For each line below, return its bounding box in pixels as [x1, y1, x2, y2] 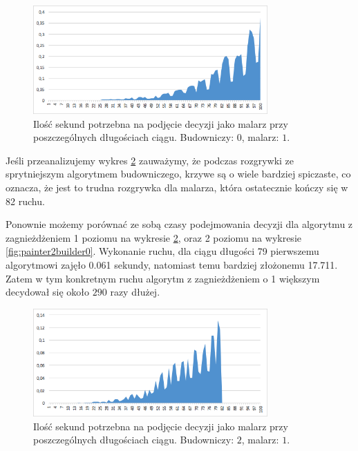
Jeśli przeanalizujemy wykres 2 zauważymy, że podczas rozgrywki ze [6, 153, 294, 167]
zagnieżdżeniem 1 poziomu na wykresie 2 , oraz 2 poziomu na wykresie [6, 230, 301, 244]
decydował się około [6, 285, 90, 299]
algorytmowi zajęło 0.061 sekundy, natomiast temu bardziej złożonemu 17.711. [6, 257, 338, 271]
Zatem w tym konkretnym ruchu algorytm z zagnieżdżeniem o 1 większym [6, 271, 320, 285]
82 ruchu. [6, 193, 45, 208]
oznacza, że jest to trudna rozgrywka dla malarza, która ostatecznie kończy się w [6, 180, 348, 194]
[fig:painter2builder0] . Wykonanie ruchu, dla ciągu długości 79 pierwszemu [6, 244, 319, 258]
